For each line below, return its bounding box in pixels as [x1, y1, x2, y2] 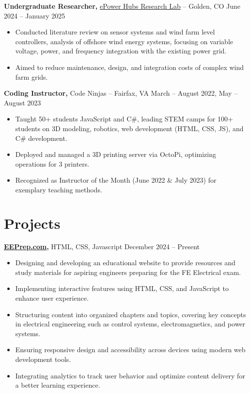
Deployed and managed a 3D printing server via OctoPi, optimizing [15, 149, 216, 159]
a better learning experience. [15, 380, 100, 390]
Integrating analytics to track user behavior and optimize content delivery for [15, 370, 245, 380]
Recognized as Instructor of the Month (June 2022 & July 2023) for [15, 175, 217, 185]
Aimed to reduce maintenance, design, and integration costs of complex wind [15, 62, 244, 72]
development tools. [15, 354, 71, 364]
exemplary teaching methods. [15, 184, 102, 194]
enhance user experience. [15, 293, 89, 303]
